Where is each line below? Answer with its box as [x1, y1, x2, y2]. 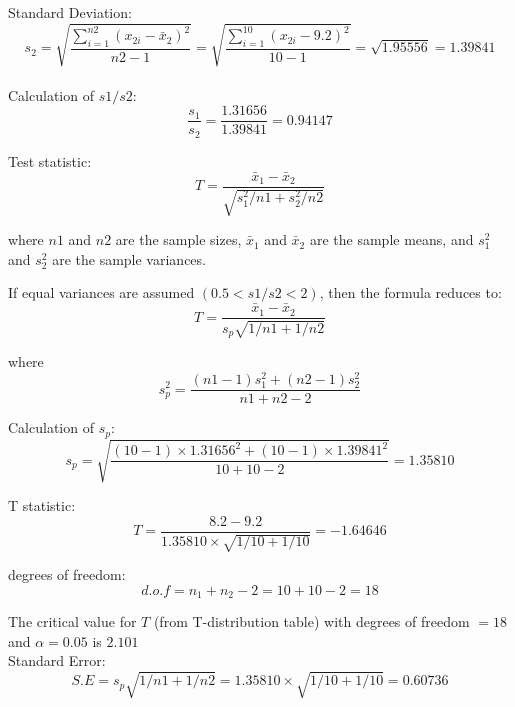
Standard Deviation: [8, 2, 132, 22]
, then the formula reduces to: [319, 282, 502, 303]
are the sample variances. [52, 248, 206, 269]
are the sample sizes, [115, 229, 242, 250]
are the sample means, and [309, 229, 474, 250]
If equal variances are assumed [8, 282, 195, 303]
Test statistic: [8, 150, 92, 171]
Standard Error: [8, 650, 106, 671]
